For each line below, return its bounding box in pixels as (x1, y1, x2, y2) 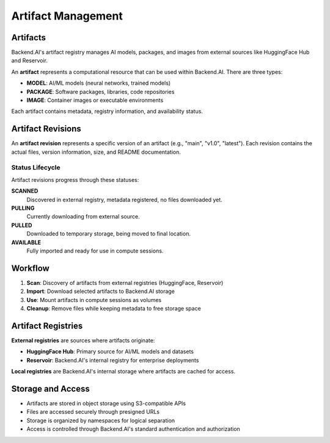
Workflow (11, 263, 50, 273)
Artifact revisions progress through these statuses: (11, 176, 139, 183)
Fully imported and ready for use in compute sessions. (26, 247, 164, 254)
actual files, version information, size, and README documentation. (11, 148, 182, 156)
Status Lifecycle (11, 164, 61, 172)
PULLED (11, 221, 32, 229)
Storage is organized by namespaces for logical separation (26, 417, 175, 424)
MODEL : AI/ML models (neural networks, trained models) (26, 79, 171, 87)
